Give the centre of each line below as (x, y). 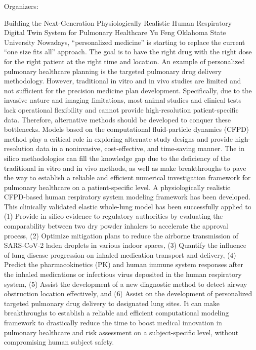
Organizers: (21, 6)
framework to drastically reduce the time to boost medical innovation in (113, 322)
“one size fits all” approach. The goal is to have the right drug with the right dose (128, 52)
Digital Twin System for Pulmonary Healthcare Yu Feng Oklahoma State (115, 32)
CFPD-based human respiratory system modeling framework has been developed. (127, 197)
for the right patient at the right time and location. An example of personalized (125, 61)
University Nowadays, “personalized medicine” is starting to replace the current (125, 42)
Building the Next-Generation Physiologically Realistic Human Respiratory (118, 22)
